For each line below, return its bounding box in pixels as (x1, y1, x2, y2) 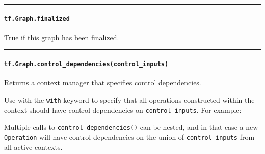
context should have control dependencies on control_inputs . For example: (4, 104, 242, 115)
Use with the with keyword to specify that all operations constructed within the (4, 94, 255, 105)
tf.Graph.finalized (4, 15, 70, 22)
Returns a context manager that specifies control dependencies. (4, 77, 201, 88)
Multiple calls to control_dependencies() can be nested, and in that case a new (4, 121, 258, 132)
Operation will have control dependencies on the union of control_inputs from (4, 131, 255, 142)
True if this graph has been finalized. (4, 32, 119, 42)
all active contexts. (4, 141, 63, 152)
